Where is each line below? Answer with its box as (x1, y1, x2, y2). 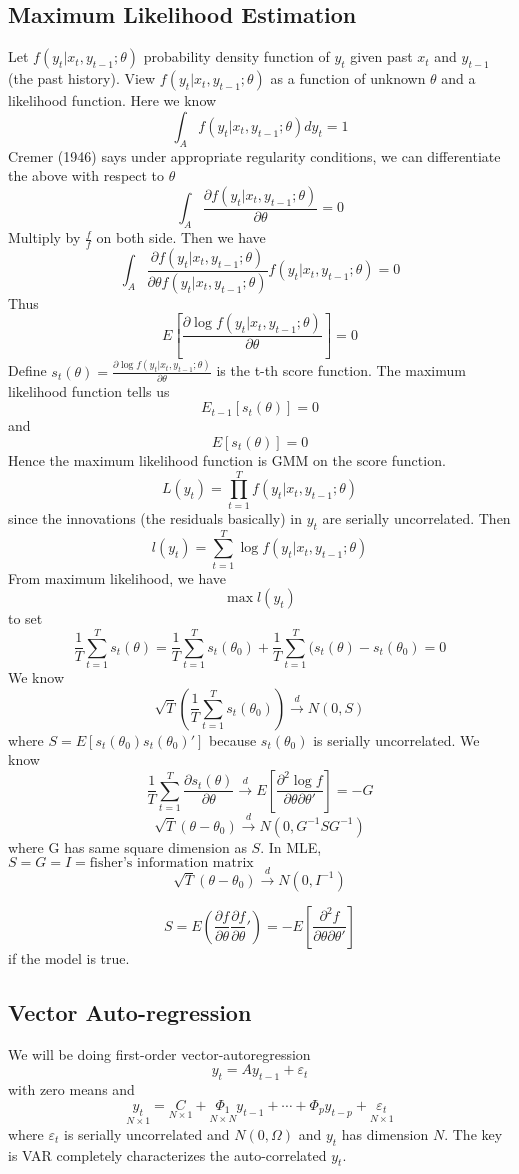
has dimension (341, 1123, 429, 1144)
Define (8, 360, 47, 381)
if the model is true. (8, 947, 130, 968)
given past (350, 46, 413, 67)
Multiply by (8, 227, 81, 248)
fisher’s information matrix (89, 856, 254, 871)
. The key (444, 1123, 503, 1144)
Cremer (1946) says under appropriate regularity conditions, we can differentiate (8, 145, 501, 166)
